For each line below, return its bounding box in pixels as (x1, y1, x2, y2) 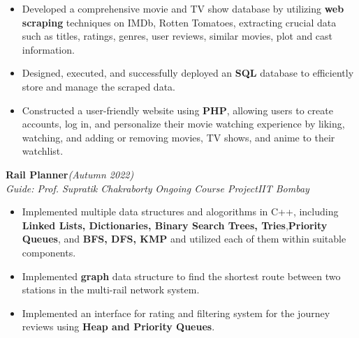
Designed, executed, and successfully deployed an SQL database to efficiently (22, 66, 354, 80)
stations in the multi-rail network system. (22, 282, 200, 297)
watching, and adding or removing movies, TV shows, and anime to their (22, 130, 335, 144)
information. (22, 42, 75, 56)
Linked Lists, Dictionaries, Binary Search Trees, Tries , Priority (22, 217, 328, 232)
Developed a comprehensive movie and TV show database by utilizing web (22, 1, 344, 15)
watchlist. (22, 144, 64, 158)
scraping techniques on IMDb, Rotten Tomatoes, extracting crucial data (22, 15, 337, 29)
